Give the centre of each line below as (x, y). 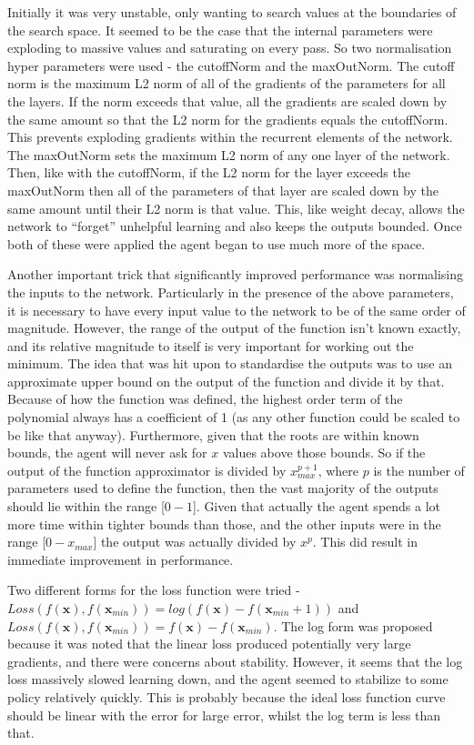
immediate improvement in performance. (121, 559)
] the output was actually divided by (195, 542)
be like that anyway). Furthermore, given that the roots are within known (213, 434)
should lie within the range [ (86, 506)
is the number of (419, 470)
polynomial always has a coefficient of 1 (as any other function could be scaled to (234, 417)
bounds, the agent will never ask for (107, 453)
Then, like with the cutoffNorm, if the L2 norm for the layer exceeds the (209, 172)
